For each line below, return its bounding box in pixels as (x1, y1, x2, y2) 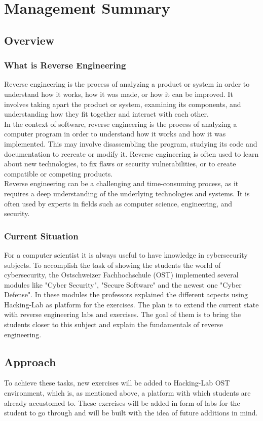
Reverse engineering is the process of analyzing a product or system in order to (4, 79, 250, 89)
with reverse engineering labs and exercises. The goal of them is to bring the (4, 309, 241, 320)
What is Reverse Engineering (4, 59, 126, 72)
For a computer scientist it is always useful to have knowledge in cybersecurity (4, 249, 248, 260)
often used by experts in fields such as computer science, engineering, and (4, 198, 233, 208)
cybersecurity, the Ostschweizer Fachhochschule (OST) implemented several (4, 269, 239, 280)
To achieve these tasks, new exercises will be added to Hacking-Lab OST (4, 377, 230, 388)
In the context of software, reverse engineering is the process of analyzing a (4, 118, 237, 129)
